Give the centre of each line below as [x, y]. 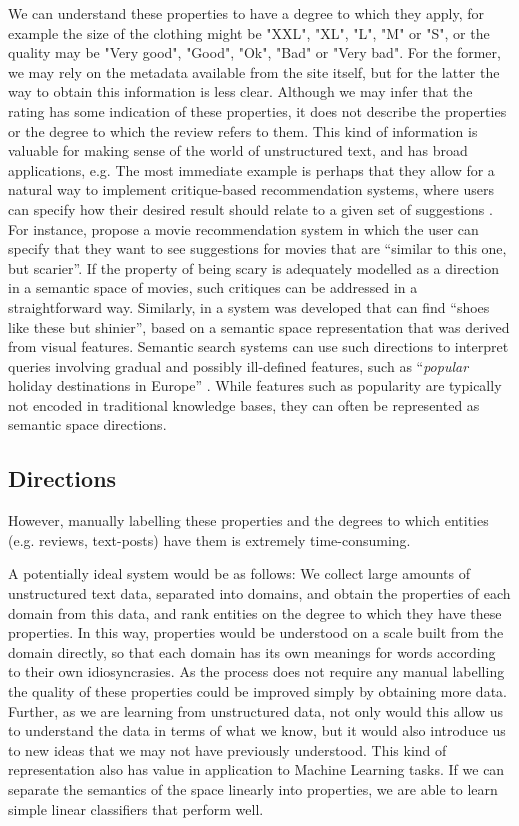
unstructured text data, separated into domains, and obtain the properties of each [259, 593]
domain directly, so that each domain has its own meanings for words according [252, 651]
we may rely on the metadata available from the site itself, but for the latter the [254, 71]
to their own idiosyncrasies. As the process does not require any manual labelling [256, 671]
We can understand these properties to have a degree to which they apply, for [246, 13]
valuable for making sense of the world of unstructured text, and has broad [238, 150]
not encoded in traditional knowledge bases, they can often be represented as [244, 404]
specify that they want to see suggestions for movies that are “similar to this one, [257, 248]
